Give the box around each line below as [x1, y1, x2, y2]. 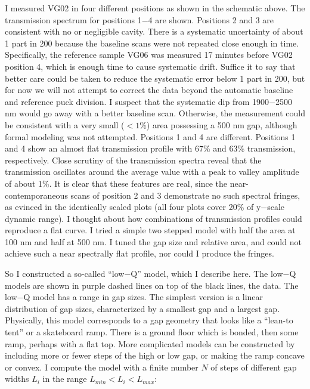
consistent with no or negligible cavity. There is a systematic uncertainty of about [5, 25, 303, 38]
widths [5, 372, 29, 385]
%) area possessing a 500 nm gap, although [139, 118, 297, 131]
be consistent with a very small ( [5, 118, 125, 131]
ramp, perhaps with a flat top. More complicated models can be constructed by [5, 337, 295, 350]
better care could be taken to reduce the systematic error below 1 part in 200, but [5, 72, 305, 84]
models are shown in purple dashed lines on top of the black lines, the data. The [5, 279, 299, 291]
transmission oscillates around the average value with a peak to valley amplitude [5, 165, 299, 178]
